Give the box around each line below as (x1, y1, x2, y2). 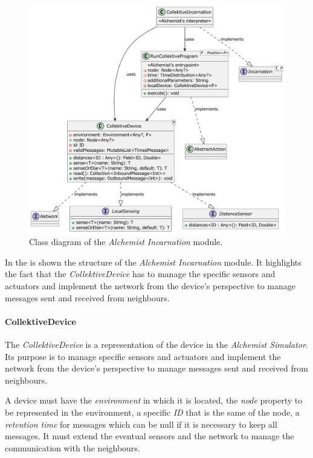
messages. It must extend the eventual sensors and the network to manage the (5, 430, 294, 442)
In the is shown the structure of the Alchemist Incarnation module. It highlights (5, 255, 302, 268)
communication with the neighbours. (5, 441, 140, 454)
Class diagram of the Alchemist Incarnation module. (29, 235, 223, 248)
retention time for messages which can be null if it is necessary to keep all (5, 417, 277, 430)
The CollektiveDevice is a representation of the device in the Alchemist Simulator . (5, 338, 308, 350)
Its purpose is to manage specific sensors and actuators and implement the (5, 350, 281, 362)
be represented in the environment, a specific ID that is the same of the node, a (5, 405, 300, 418)
